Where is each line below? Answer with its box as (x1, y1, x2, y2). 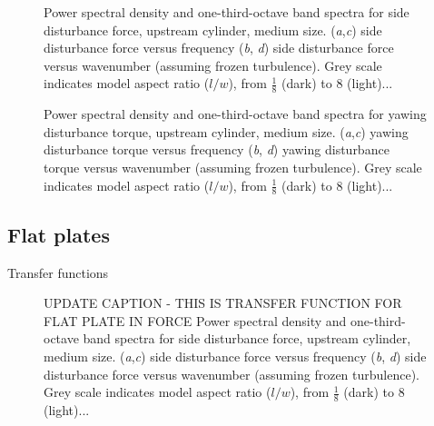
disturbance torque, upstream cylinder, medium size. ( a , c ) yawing (44, 122, 409, 141)
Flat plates (7, 220, 110, 248)
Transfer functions (7, 263, 109, 282)
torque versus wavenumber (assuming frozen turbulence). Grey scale (44, 157, 422, 176)
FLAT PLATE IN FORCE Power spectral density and (44, 311, 347, 330)
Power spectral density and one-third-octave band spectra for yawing (44, 104, 427, 124)
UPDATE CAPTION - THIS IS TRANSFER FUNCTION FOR (44, 293, 402, 312)
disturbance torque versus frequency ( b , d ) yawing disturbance (44, 140, 390, 159)
